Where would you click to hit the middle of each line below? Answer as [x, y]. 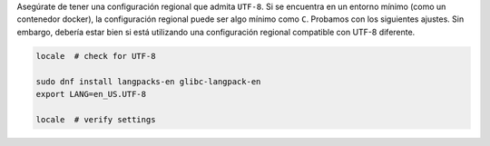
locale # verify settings [96, 119]
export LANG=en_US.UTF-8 [91, 94]
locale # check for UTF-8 [96, 56]
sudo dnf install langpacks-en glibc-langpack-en [148, 81]
